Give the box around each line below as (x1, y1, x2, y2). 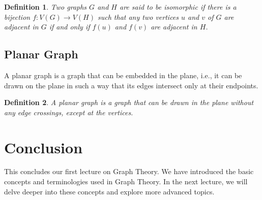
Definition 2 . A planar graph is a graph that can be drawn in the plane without (4, 97, 254, 108)
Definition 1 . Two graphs (4, 2, 87, 12)
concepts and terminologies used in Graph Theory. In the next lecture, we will (4, 176, 248, 187)
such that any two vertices (97, 11, 179, 22)
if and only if (49, 21, 90, 32)
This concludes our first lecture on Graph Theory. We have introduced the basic (4, 166, 254, 177)
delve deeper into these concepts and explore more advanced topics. (4, 186, 215, 196)
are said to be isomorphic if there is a (119, 2, 237, 12)
